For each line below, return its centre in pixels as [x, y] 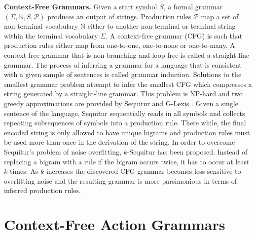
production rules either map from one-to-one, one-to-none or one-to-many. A [120, 45]
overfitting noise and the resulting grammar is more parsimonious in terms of [121, 180]
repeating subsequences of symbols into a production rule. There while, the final [125, 123]
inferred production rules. [42, 190]
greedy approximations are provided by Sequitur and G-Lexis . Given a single [121, 103]
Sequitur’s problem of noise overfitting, [63, 151]
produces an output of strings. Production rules [119, 16]
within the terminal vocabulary [51, 35]
